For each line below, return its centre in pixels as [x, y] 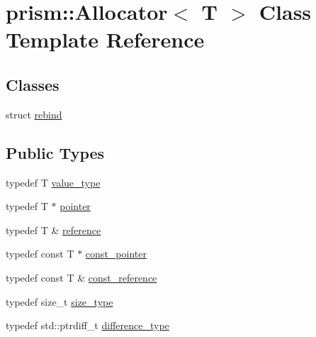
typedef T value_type [53, 182]
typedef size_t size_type [60, 301]
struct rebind [34, 114]
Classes [33, 84]
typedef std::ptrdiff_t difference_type [88, 325]
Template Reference [105, 39]
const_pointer [116, 254]
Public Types [55, 152]
